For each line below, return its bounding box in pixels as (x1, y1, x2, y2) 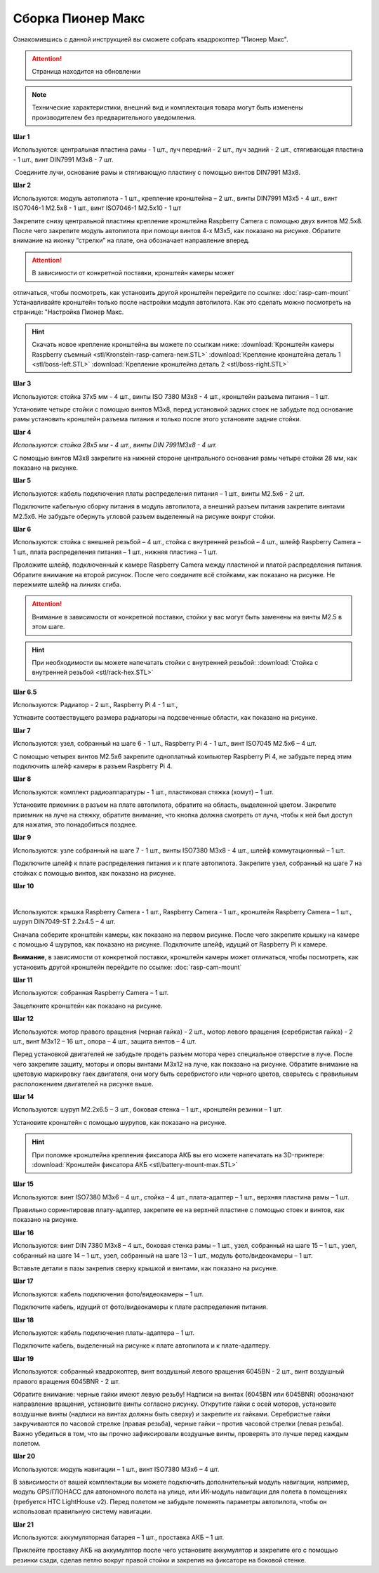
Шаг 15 (13, 1180, 34, 1188)
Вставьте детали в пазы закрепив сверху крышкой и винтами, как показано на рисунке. (13, 1264, 279, 1272)
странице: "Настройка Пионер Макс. (13, 308, 124, 316)
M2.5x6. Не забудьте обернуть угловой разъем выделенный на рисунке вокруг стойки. (13, 512, 276, 520)
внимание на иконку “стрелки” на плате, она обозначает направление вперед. (13, 236, 251, 245)
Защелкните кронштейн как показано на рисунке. (13, 1001, 163, 1010)
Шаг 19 (13, 1354, 34, 1362)
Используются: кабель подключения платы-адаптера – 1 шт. (13, 1329, 194, 1337)
